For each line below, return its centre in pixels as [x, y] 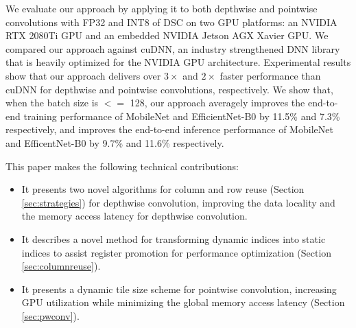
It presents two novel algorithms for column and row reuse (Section [163, 189]
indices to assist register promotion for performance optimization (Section [177, 252]
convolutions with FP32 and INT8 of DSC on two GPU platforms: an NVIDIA [171, 22]
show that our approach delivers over [83, 75]
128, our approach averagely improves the [217, 103]
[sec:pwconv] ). [50, 315]
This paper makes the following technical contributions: [122, 166]
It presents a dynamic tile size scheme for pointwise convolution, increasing [179, 289]
